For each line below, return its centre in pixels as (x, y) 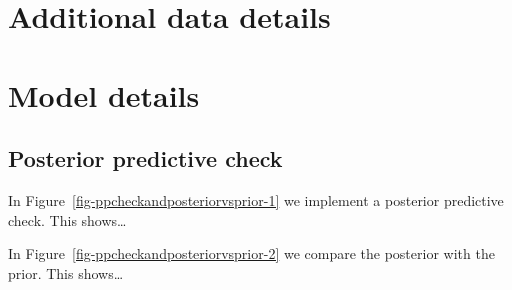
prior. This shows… (66, 272)
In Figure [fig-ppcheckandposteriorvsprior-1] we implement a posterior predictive (256, 199)
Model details (104, 94)
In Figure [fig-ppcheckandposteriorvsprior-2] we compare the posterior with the (251, 253)
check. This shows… (67, 219)
